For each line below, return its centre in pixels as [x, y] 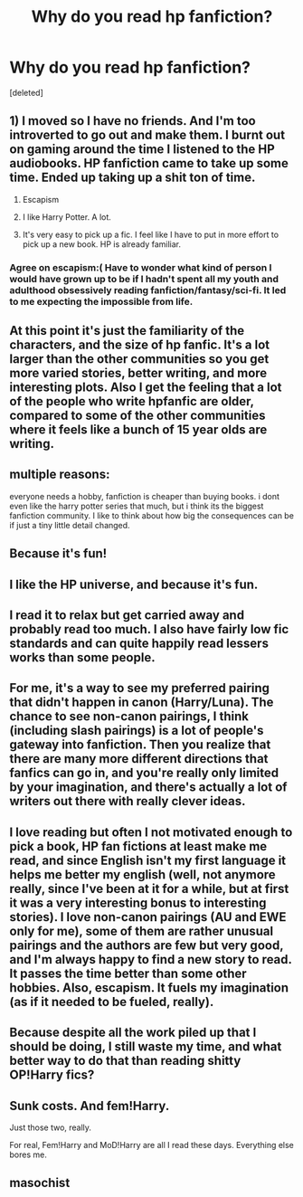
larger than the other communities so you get [139, 359]
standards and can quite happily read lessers [139, 644]
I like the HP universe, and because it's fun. [134, 584]
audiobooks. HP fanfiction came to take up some [149, 163]
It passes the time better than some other [128, 973]
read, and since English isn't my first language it [148, 860]
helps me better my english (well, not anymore [142, 874]
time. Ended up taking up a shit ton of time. [133, 178]
